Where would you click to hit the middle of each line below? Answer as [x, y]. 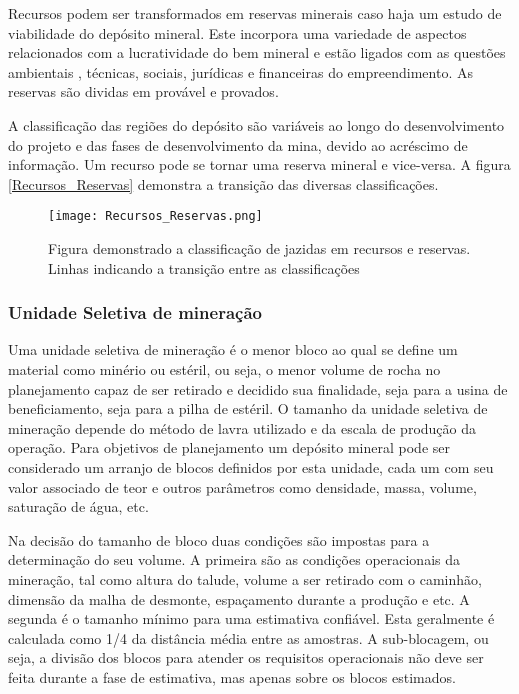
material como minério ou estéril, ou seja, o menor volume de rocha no [224, 369]
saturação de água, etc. [78, 506]
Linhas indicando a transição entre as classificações [204, 267]
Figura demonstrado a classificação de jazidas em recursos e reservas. [259, 248]
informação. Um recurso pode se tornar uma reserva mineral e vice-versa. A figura [259, 164]
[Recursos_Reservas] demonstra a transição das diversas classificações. [223, 183]
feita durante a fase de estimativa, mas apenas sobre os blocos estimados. [232, 676]
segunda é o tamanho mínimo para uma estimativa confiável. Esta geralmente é [251, 618]
